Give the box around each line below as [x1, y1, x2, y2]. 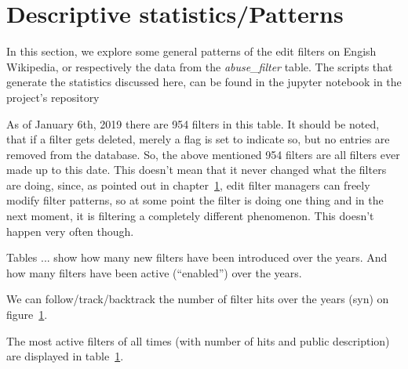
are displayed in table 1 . [6, 348, 124, 364]
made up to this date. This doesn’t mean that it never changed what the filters [6, 161, 387, 178]
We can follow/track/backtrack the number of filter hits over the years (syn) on [6, 291, 389, 307]
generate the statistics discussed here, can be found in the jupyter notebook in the [6, 74, 402, 90]
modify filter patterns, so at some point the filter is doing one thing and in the [6, 192, 384, 208]
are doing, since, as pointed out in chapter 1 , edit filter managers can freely [6, 176, 370, 193]
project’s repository [6, 89, 100, 105]
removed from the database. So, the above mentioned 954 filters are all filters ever [6, 146, 400, 162]
